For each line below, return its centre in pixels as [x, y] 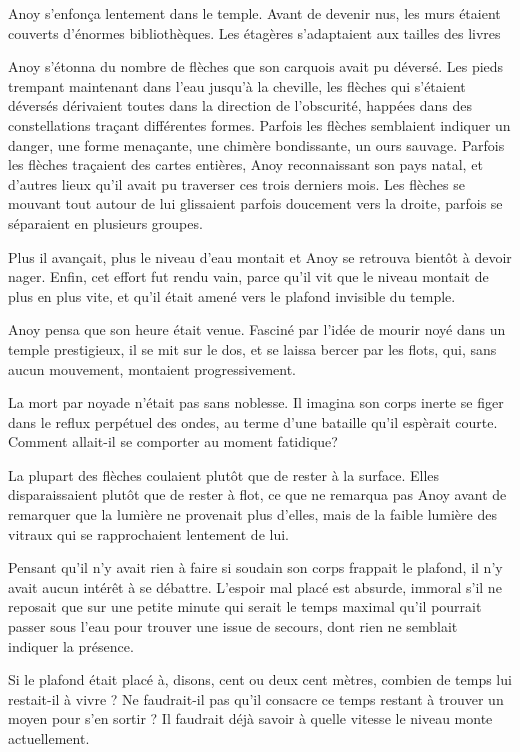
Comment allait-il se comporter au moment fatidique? [173, 441]
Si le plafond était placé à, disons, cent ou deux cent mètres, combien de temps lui [260, 679]
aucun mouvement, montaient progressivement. [152, 368]
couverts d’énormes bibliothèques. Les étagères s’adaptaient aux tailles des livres [254, 32]
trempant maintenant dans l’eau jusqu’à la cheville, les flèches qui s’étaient [237, 85]
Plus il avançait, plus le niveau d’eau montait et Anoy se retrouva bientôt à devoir [260, 256]
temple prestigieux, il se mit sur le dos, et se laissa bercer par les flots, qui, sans [252, 348]
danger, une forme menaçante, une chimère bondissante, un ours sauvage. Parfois [256, 144]
